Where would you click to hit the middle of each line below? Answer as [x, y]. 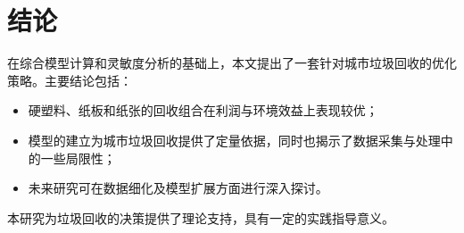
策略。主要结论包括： [70, 80]
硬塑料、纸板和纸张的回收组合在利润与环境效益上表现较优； [203, 110]
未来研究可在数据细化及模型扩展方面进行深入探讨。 [178, 188]
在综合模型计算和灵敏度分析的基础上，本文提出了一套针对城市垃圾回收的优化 [232, 63]
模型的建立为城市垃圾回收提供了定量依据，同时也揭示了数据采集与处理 [234, 140]
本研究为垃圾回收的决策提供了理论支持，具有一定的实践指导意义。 [201, 217]
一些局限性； [78, 158]
